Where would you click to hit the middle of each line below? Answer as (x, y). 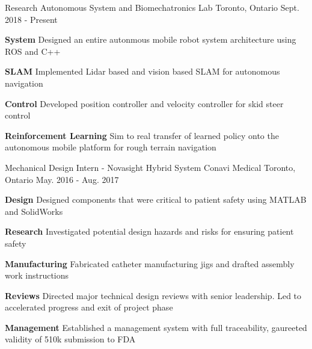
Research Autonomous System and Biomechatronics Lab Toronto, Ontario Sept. (152, 7)
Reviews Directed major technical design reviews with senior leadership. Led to (153, 295)
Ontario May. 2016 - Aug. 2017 (62, 179)
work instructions (37, 275)
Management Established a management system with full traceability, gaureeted (156, 327)
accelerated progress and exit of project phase (89, 307)
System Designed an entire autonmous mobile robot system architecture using (151, 39)
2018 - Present (31, 19)
